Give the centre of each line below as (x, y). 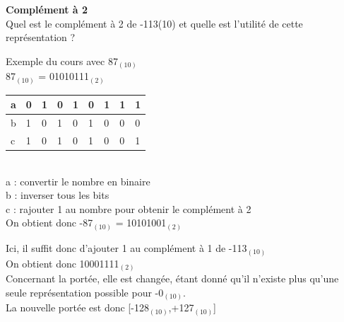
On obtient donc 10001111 (63, 263)
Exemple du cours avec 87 (62, 61)
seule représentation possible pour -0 (85, 292)
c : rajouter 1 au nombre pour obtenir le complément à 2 (129, 208)
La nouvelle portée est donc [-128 (77, 307)
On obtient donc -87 (49, 223)
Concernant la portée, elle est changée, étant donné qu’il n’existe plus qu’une (172, 278)
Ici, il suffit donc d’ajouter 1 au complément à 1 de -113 (126, 247)
